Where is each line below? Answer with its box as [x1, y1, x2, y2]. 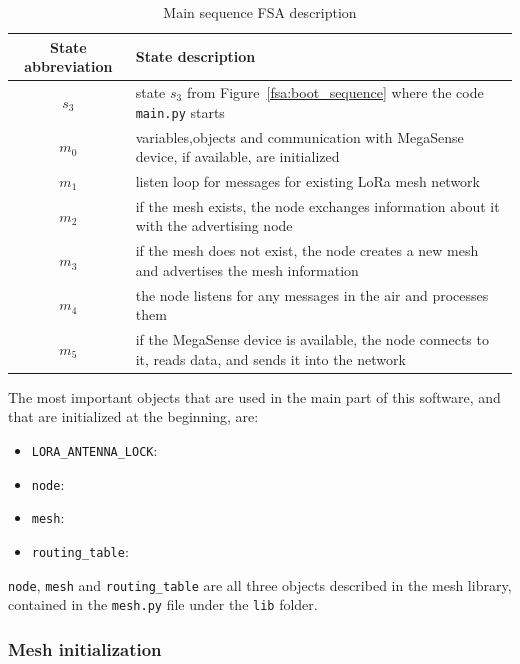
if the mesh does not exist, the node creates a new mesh [135, 240, 479, 261]
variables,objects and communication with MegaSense [135, 126, 464, 147]
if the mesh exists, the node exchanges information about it [135, 195, 500, 216]
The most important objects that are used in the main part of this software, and [8, 386, 501, 407]
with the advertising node [135, 215, 293, 236]
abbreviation [24, 56, 113, 77]
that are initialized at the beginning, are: [8, 406, 259, 427]
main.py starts [135, 101, 225, 122]
